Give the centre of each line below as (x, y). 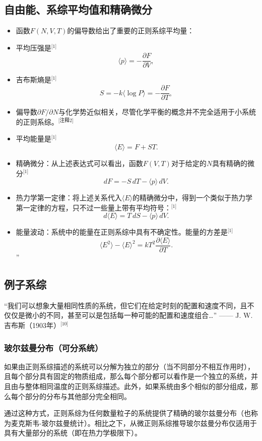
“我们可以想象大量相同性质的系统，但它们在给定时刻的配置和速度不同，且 (126, 305)
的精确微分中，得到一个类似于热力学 (193, 198)
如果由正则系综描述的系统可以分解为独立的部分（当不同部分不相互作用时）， (129, 366)
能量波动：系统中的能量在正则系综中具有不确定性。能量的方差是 (122, 232)
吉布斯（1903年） (32, 325)
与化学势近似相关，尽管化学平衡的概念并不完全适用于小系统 (157, 112)
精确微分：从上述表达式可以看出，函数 (79, 163)
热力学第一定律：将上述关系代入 (69, 198)
